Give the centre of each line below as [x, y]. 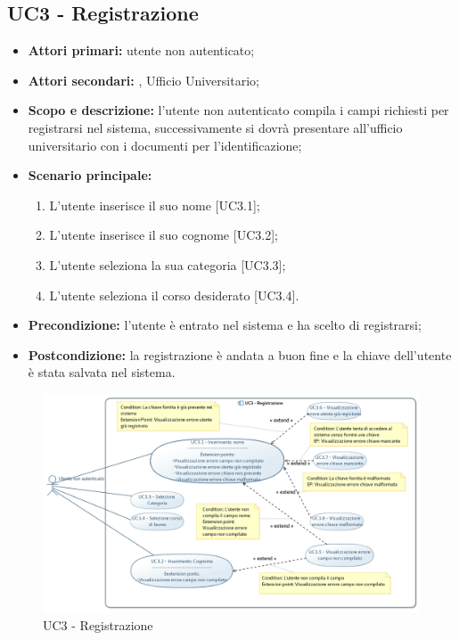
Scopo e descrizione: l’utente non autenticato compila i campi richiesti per [238, 110]
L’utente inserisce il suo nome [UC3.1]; [155, 205]
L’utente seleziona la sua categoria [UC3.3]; [168, 264]
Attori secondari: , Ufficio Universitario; [143, 80]
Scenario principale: [90, 175]
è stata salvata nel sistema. [102, 372]
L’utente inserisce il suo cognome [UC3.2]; [164, 235]
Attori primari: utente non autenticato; [141, 50]
